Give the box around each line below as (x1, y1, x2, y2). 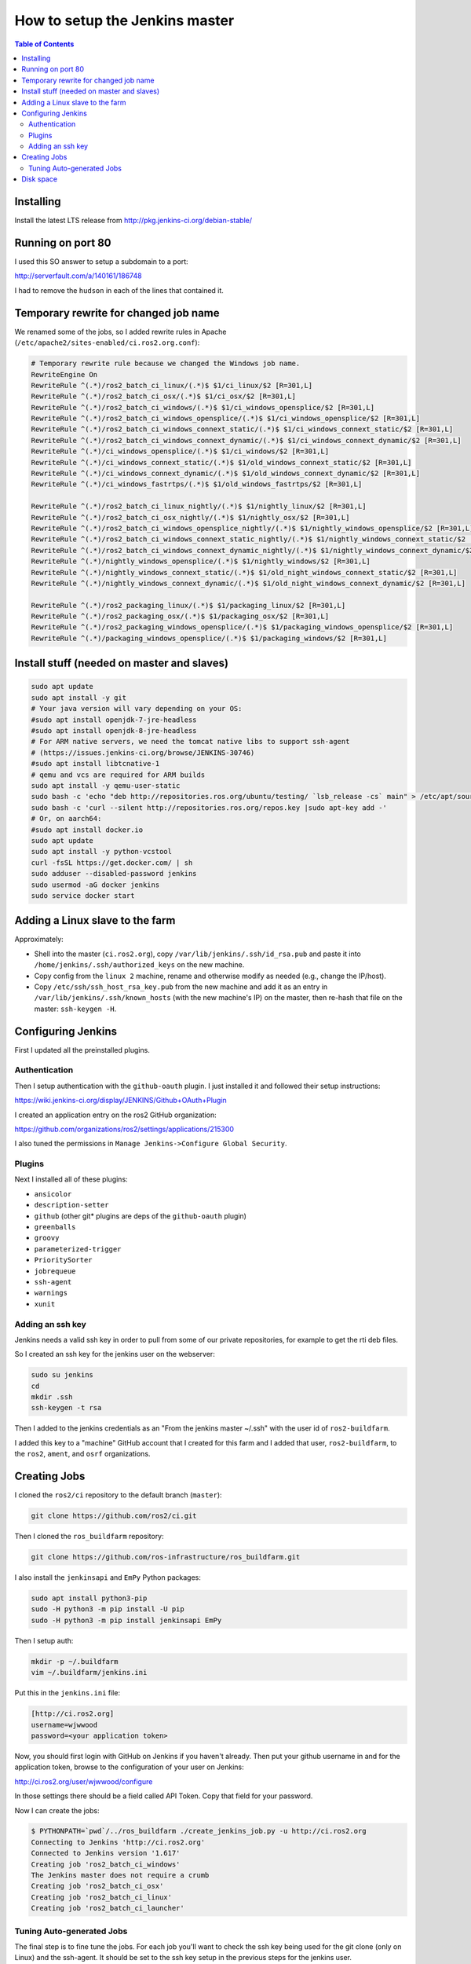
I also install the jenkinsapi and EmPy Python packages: (14, 1573, 202, 1582)
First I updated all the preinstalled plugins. (14, 1045, 151, 1054)
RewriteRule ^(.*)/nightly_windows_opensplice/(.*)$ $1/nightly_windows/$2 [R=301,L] (31, 557, 371, 566)
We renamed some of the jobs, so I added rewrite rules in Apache (14, 327, 227, 336)
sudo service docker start (31, 891, 135, 900)
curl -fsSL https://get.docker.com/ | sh (31, 858, 193, 867)
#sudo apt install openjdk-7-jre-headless (31, 715, 197, 724)
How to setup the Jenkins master (14, 12, 235, 29)
